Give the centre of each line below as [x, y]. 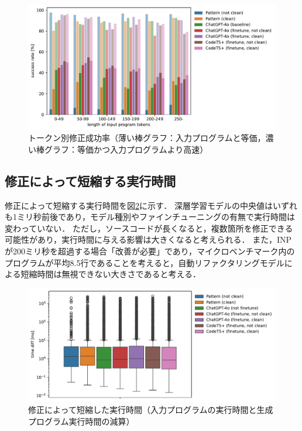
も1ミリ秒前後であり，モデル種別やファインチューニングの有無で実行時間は [150, 217]
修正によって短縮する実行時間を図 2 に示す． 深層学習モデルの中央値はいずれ [151, 205]
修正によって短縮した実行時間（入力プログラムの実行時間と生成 [151, 410]
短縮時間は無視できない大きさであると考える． [111, 274]
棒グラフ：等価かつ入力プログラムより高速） [122, 149]
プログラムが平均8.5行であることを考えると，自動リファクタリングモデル [145, 262]
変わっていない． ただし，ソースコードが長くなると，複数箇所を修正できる [149, 228]
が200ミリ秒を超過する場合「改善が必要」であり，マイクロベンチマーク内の [150, 251]
